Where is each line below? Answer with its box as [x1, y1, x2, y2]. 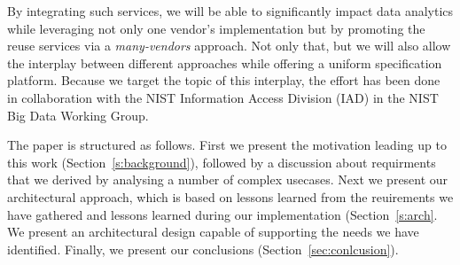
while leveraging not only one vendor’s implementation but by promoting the [7, 19, 425, 37]
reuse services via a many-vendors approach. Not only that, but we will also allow [7, 36, 451, 55]
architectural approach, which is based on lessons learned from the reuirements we [7, 187, 454, 206]
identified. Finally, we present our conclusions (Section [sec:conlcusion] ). [7, 239, 399, 258]
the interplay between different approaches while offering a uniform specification [7, 53, 442, 72]
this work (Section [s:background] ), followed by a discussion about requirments [7, 152, 436, 171]
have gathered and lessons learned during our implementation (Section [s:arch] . [7, 205, 438, 223]
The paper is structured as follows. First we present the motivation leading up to [7, 136, 447, 154]
